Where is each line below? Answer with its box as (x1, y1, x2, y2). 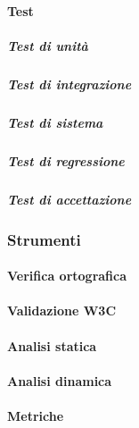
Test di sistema (7, 113, 103, 131)
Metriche (7, 406, 64, 424)
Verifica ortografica (7, 266, 127, 285)
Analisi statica (7, 336, 97, 355)
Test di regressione (7, 151, 125, 170)
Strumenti (7, 228, 81, 250)
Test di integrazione (7, 74, 132, 93)
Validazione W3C (7, 301, 117, 320)
